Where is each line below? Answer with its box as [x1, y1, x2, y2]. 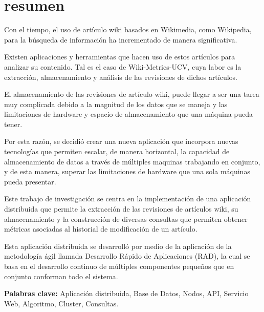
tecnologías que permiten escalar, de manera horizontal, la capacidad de [4, 146, 230, 157]
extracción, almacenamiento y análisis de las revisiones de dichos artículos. [4, 71, 238, 82]
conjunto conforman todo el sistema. [4, 271, 118, 281]
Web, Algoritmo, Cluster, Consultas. [4, 298, 119, 308]
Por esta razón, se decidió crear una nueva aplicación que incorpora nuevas [4, 136, 238, 147]
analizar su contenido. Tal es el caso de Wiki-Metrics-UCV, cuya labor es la [4, 61, 241, 72]
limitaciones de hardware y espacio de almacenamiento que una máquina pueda [4, 109, 253, 119]
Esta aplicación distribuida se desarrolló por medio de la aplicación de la [4, 240, 232, 251]
